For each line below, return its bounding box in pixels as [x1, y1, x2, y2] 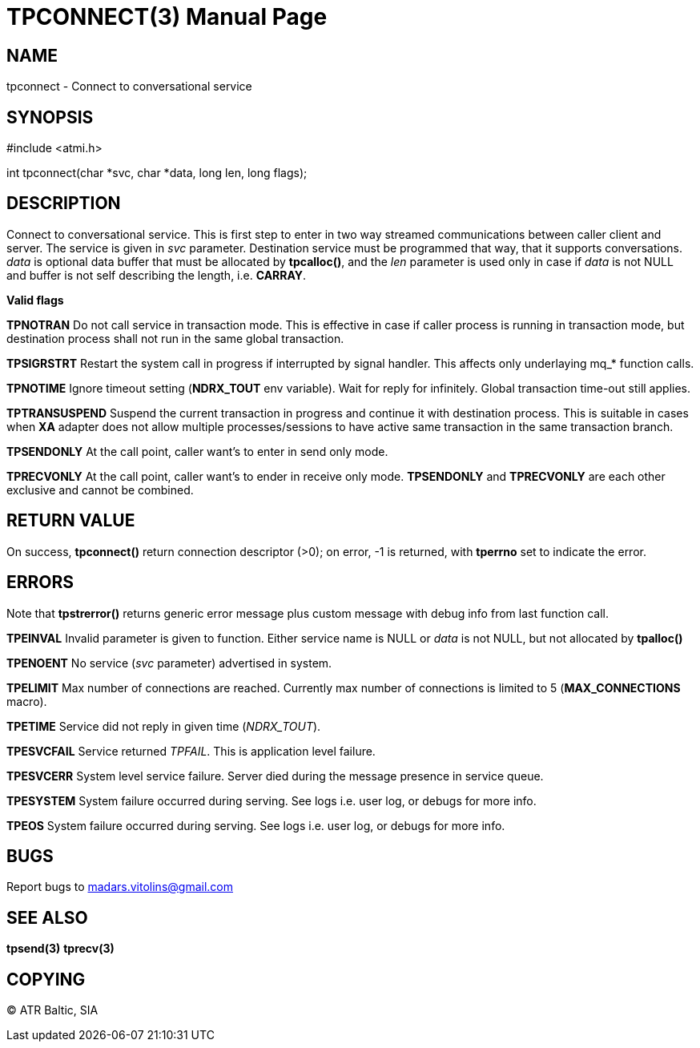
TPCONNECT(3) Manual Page [6, 3, 328, 30]
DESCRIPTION [6, 193, 121, 214]
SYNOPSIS [6, 107, 94, 127]
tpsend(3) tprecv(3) [6, 941, 115, 956]
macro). [6, 694, 47, 708]
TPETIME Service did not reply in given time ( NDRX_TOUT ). [6, 719, 321, 733]
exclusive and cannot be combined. [6, 482, 194, 497]
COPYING [6, 969, 86, 990]
